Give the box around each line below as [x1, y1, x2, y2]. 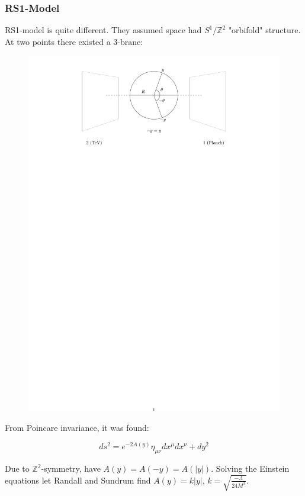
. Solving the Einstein [211, 462, 290, 475]
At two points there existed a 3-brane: [5, 35, 143, 47]
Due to [5, 462, 30, 475]
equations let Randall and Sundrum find [5, 474, 151, 486]
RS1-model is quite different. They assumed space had [5, 24, 202, 36]
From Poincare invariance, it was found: [5, 421, 149, 433]
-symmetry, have [41, 462, 101, 475]
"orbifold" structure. [228, 24, 301, 36]
